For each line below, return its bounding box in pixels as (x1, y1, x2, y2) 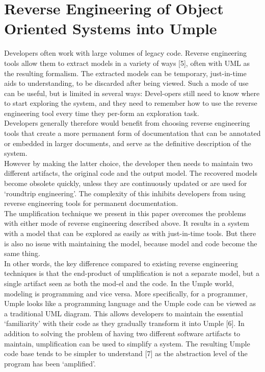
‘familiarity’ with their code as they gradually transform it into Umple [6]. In (4, 318, 245, 329)
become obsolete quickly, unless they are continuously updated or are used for (4, 178, 247, 189)
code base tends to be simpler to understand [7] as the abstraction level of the (4, 348, 248, 359)
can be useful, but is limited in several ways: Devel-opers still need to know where (4, 87, 260, 98)
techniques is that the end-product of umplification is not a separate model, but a (4, 268, 259, 278)
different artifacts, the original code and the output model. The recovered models (4, 168, 257, 178)
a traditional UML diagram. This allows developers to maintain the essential (4, 308, 243, 318)
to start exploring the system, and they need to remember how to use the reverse (4, 98, 257, 108)
